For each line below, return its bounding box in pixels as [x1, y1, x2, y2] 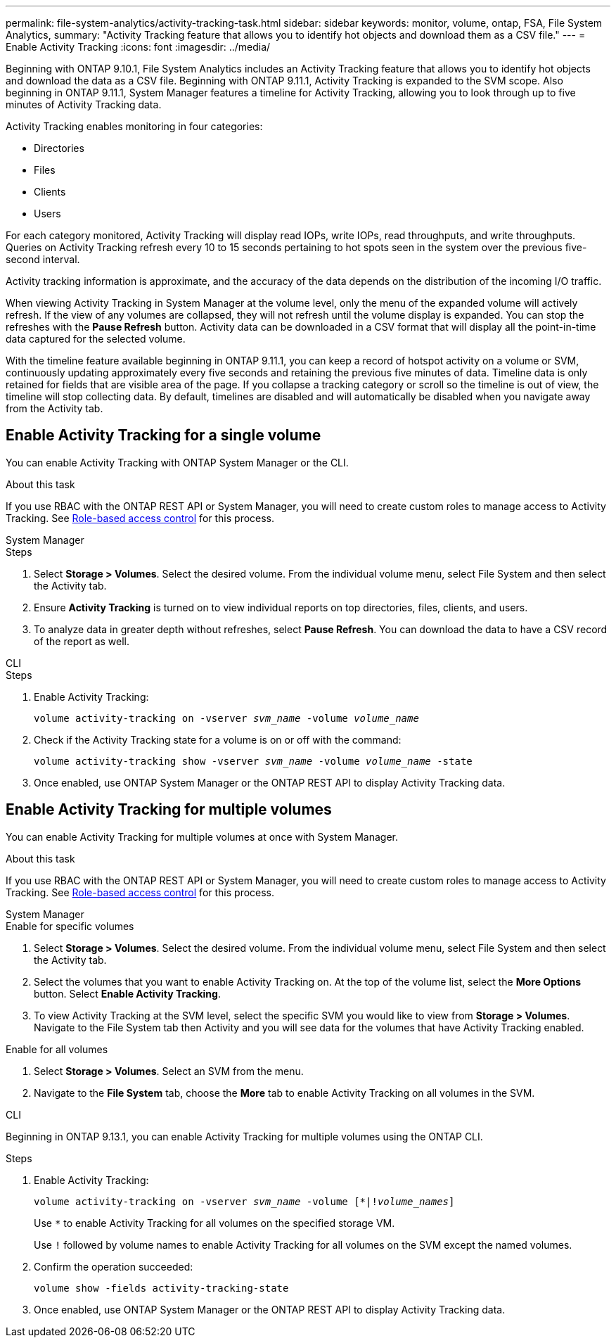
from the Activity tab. [6, 402, 103, 414]
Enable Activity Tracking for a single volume [6, 426, 321, 445]
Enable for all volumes [6, 1043, 108, 1055]
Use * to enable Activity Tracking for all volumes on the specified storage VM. [34, 1216, 395, 1229]
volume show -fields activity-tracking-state [34, 1282, 289, 1294]
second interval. [6, 253, 80, 265]
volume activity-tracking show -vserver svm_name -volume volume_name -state [34, 755, 473, 767]
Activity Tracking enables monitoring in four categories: [6, 120, 263, 132]
